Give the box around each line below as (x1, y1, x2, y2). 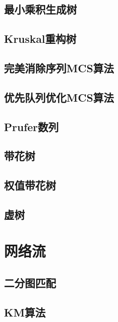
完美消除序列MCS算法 (4, 60, 114, 75)
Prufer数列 (4, 119, 59, 134)
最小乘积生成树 (4, 1, 77, 17)
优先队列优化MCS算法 (4, 89, 114, 105)
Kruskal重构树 (4, 31, 77, 46)
